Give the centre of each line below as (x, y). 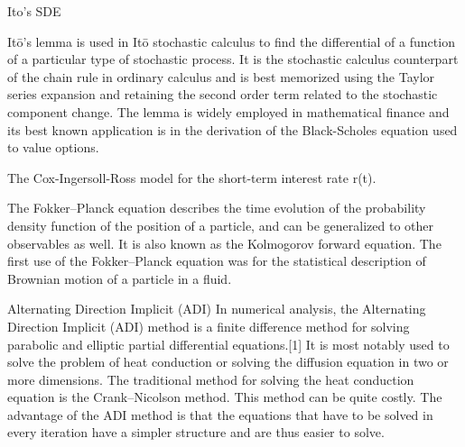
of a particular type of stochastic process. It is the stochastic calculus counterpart (233, 59)
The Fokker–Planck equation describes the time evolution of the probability (217, 208)
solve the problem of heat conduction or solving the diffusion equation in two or (228, 362)
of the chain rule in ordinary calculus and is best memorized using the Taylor (221, 76)
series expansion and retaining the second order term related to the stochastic (223, 94)
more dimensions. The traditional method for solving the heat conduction (211, 379)
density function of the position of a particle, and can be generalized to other (221, 225)
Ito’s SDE (34, 11)
